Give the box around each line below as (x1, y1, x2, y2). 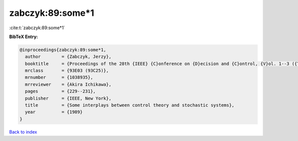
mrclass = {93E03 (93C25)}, (25, 68, 109, 74)
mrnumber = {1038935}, (25, 75, 93, 80)
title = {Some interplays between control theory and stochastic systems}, (25, 102, 234, 108)
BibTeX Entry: (9, 34, 38, 40)
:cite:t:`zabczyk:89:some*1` (9, 25, 66, 31)
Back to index (9, 129, 37, 135)
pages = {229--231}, (25, 89, 96, 94)
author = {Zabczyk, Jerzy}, (25, 54, 112, 59)
